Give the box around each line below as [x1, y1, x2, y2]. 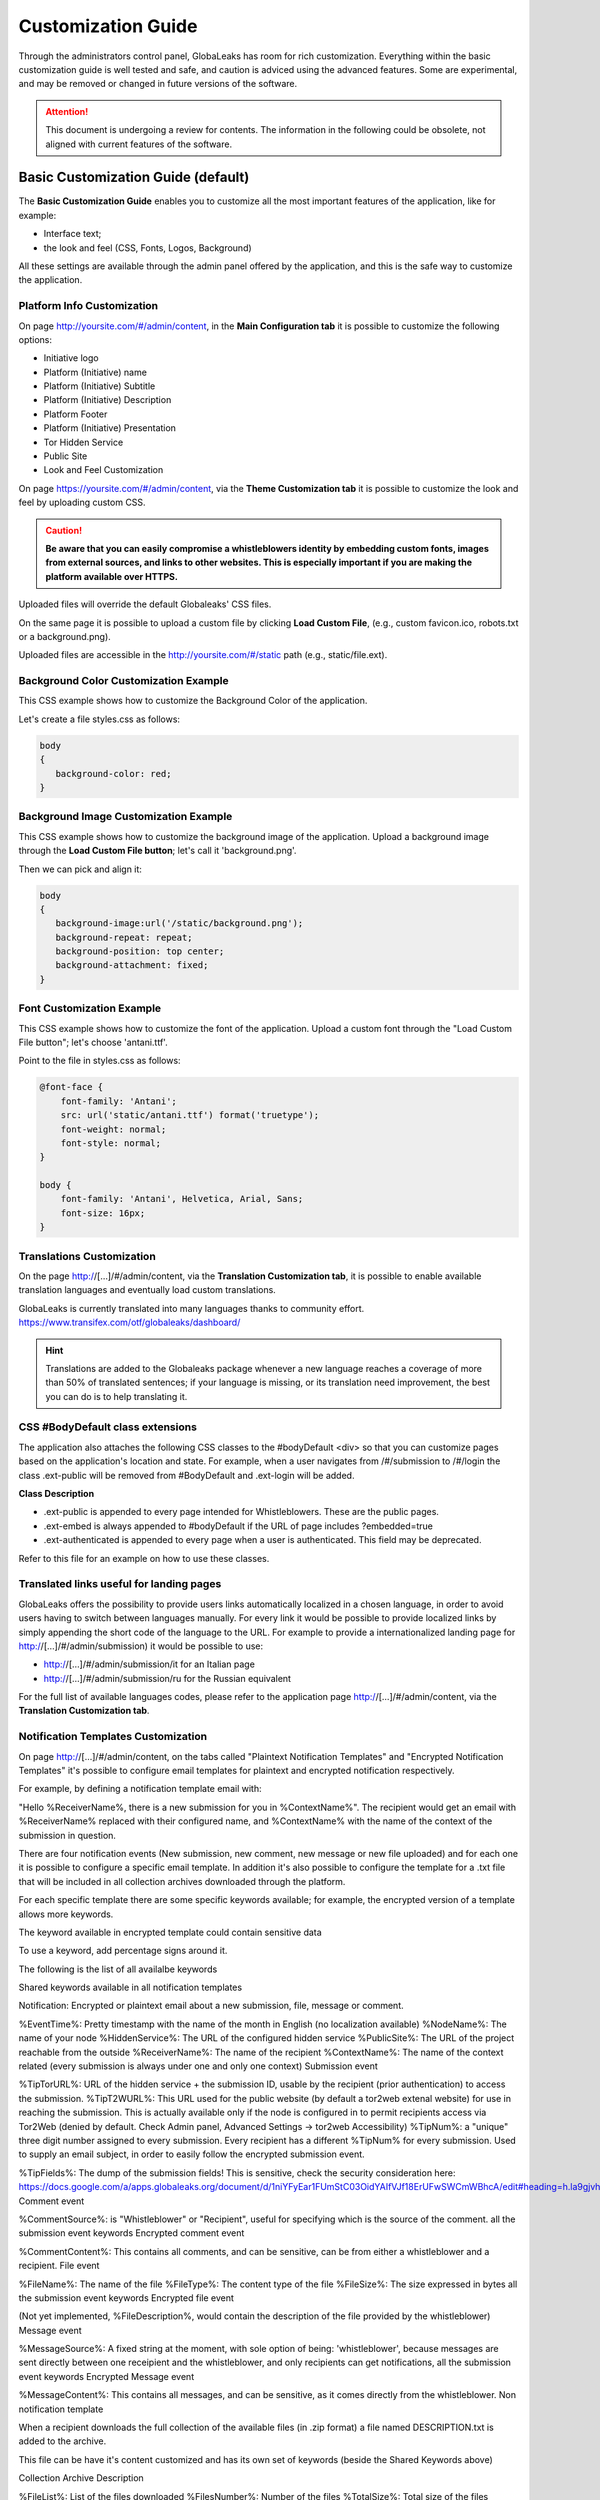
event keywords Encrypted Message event [18, 2370, 195, 2382]
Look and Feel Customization [43, 464, 164, 476]
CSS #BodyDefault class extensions [18, 1420, 197, 1434]
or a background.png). [18, 630, 112, 642]
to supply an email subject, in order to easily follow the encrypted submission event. [18, 2148, 365, 2160]
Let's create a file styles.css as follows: [18, 713, 180, 725]
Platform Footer [43, 408, 108, 420]
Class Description [18, 1488, 95, 1500]
